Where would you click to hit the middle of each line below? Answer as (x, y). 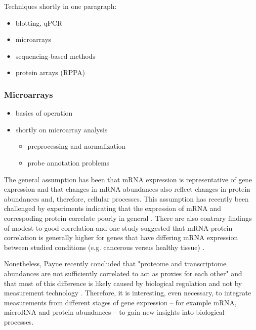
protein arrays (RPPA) (50, 72)
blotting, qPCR (39, 22)
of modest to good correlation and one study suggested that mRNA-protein (118, 227)
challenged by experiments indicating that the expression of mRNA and (113, 208)
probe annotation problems (68, 162)
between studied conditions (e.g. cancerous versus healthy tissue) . (104, 247)
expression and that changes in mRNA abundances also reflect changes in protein (127, 189)
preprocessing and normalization (76, 146)
